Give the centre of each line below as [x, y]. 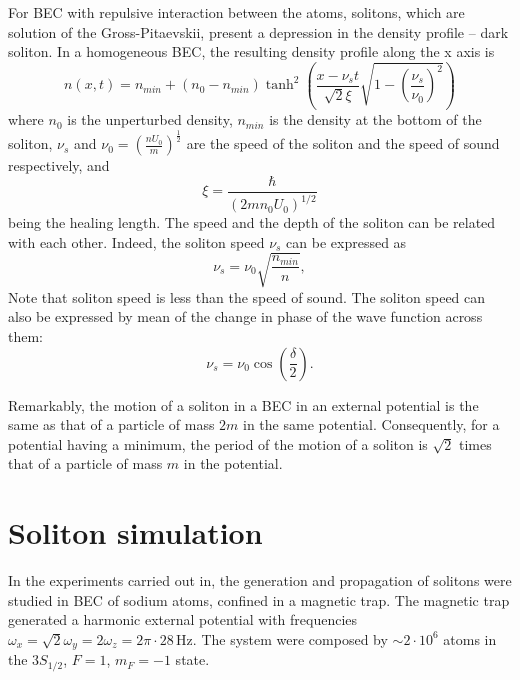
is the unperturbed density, [150, 119]
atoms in [470, 638]
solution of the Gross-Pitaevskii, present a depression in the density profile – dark [258, 31]
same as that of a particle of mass [111, 424]
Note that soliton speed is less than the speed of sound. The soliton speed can [247, 296]
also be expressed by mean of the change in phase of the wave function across [245, 316]
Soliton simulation [135, 532]
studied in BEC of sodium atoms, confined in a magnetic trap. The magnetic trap [259, 599]
